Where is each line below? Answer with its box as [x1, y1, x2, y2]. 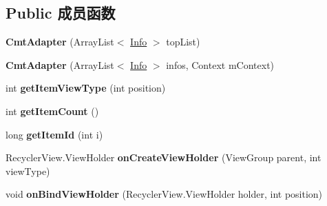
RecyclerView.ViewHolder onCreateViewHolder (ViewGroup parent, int [6, 150, 321, 165]
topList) [166, 34, 200, 49]
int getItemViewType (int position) [6, 81, 166, 95]
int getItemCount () [6, 103, 99, 118]
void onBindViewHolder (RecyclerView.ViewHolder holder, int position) [6, 187, 323, 201]
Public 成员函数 [6, 2, 116, 23]
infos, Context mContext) [166, 57, 275, 72]
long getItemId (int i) [6, 127, 103, 141]
